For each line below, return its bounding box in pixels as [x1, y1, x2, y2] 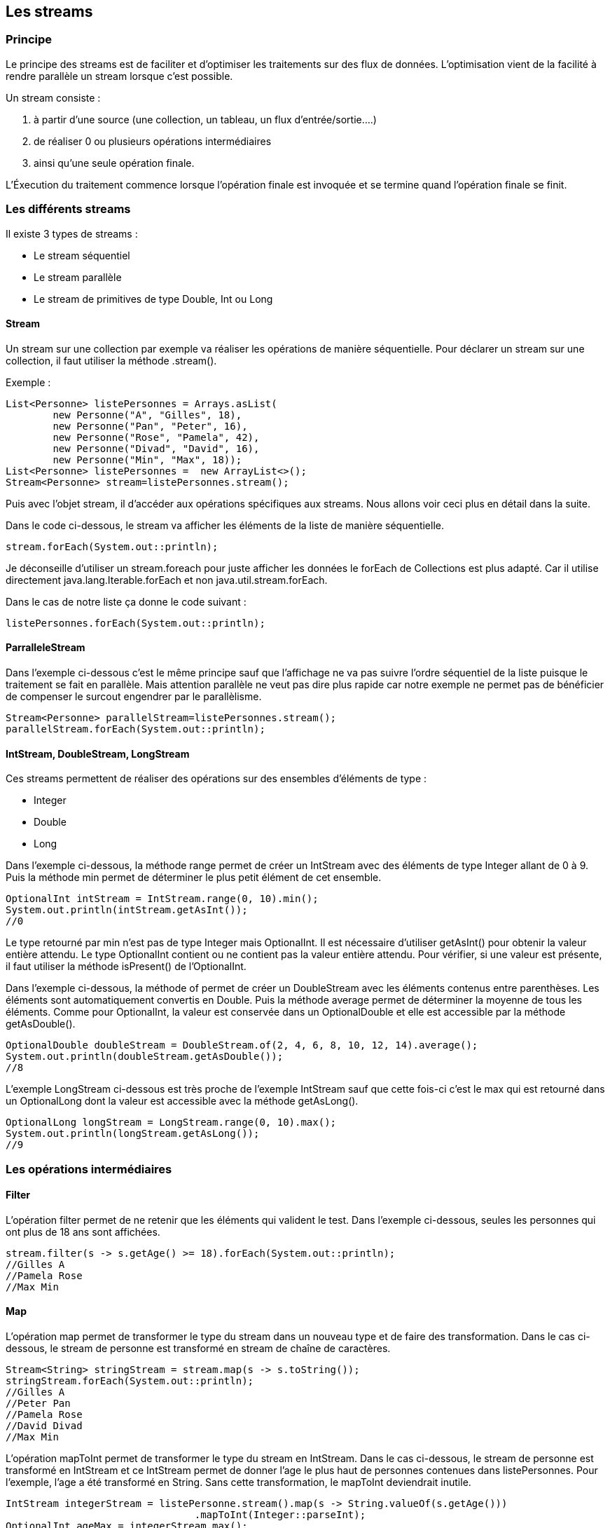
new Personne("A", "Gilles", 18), [53, 409, 242, 421]
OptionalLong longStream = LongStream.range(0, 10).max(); [6, 1117, 337, 1128]
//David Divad [6, 1420, 83, 1432]
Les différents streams [6, 202, 131, 217]
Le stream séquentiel [34, 249, 130, 261]
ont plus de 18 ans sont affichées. [6, 1225, 160, 1238]
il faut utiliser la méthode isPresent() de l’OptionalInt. [6, 960, 247, 973]
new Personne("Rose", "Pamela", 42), [53, 431, 260, 443]
